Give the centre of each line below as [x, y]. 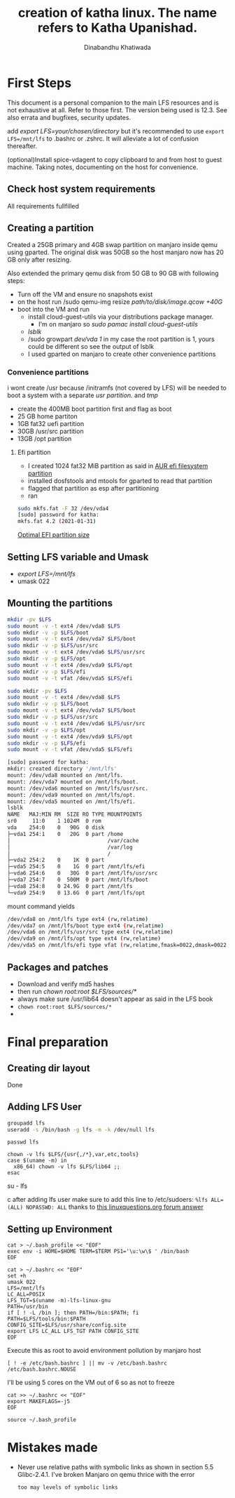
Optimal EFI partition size [53, 535]
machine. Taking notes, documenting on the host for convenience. [103, 167]
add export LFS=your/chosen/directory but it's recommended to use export [116, 131]
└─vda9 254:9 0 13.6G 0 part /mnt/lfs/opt [76, 893]
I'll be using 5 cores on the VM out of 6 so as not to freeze [91, 1383]
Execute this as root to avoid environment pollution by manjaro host [104, 1351]
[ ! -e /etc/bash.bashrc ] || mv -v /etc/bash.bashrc [87, 1363]
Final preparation [58, 1042]
